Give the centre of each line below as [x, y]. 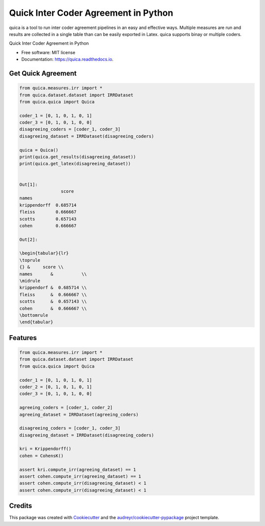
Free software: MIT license [48, 52]
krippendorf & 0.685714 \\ [53, 288]
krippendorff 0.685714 [48, 205]
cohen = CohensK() [41, 456]
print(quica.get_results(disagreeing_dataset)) [78, 157]
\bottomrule [34, 315]
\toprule [30, 260]
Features [23, 338]
